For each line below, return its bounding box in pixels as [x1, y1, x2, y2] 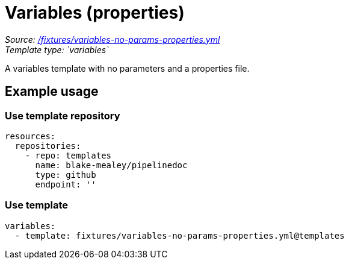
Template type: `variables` [5, 44, 109, 55]
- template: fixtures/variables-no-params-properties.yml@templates [14, 230, 345, 240]
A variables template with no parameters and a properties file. [5, 63, 250, 74]
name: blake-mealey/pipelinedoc [35, 160, 188, 170]
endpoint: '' [35, 179, 96, 189]
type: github [35, 169, 96, 180]
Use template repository [5, 109, 120, 122]
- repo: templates [25, 150, 112, 160]
